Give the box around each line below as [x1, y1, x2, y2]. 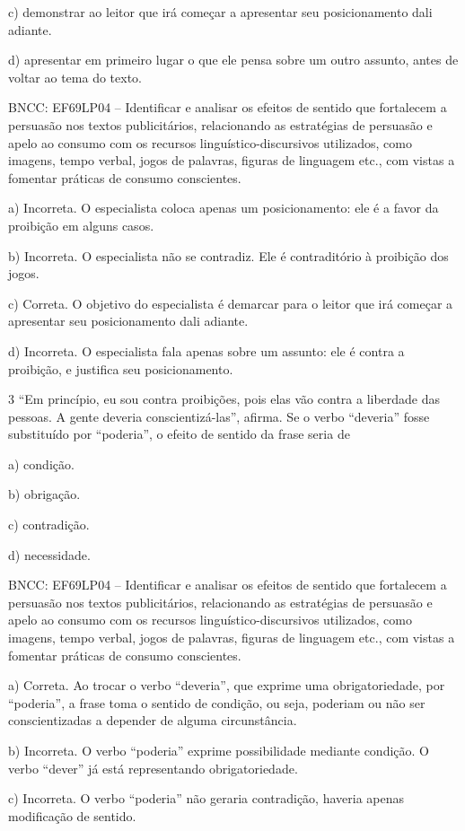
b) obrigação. [8, 485, 81, 503]
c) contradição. [8, 515, 90, 534]
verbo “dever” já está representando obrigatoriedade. [8, 758, 298, 777]
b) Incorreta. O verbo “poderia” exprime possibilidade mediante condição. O [8, 741, 429, 759]
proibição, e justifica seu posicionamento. [8, 359, 233, 378]
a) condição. [8, 454, 75, 473]
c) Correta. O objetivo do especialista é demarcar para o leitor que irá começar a [8, 293, 453, 312]
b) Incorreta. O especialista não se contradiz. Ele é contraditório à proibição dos [8, 246, 449, 265]
